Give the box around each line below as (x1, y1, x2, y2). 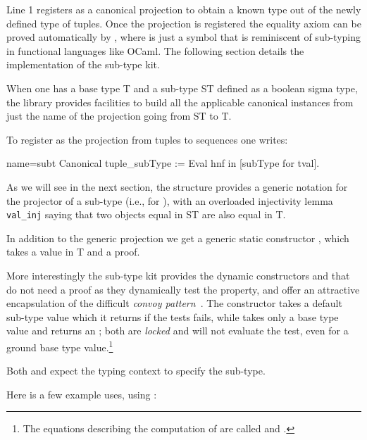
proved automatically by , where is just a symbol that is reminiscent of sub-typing (6, 30, 361, 44)
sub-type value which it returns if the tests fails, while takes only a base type (6, 309, 339, 324)
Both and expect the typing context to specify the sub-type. (6, 363, 266, 378)
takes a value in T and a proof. (6, 244, 140, 259)
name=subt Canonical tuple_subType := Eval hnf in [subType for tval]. (6, 156, 320, 170)
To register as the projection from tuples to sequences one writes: (6, 132, 288, 146)
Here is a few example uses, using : (6, 386, 157, 401)
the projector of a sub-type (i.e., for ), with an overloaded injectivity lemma (6, 193, 333, 208)
